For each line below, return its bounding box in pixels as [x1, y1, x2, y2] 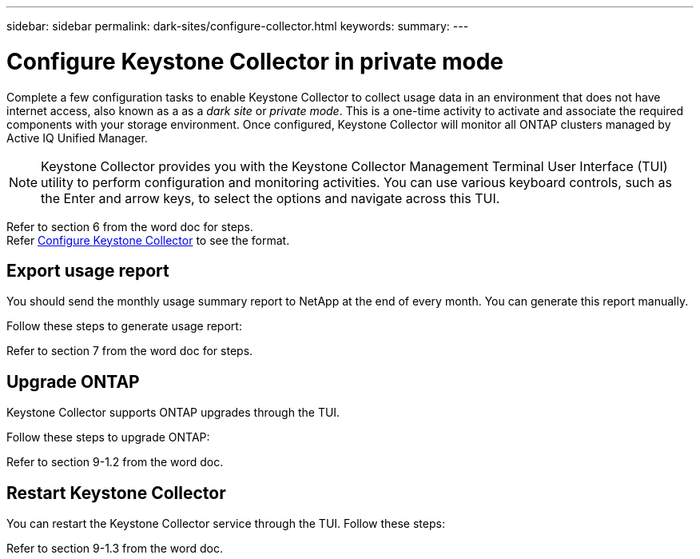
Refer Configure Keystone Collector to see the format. [6, 233, 290, 247]
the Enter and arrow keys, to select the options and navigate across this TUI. [41, 190, 500, 206]
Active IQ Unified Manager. [6, 130, 148, 145]
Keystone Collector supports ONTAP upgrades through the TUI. [6, 405, 340, 420]
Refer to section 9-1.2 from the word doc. [6, 455, 224, 469]
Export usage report [6, 260, 169, 281]
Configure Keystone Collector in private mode [6, 47, 504, 75]
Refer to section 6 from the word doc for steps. [6, 219, 253, 234]
